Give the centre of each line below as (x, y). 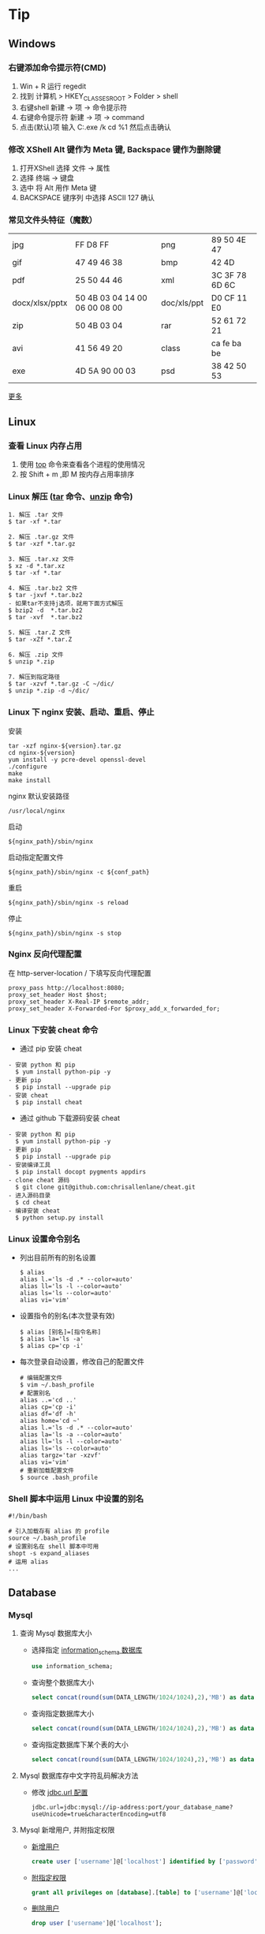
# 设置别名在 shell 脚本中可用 (54, 1546)
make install (30, 780)
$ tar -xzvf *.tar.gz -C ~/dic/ (61, 684)
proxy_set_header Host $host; (58, 995)
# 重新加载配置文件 (47, 1471)
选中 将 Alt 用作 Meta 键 (58, 188)
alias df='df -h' (48, 1414)
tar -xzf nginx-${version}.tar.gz (65, 746)
